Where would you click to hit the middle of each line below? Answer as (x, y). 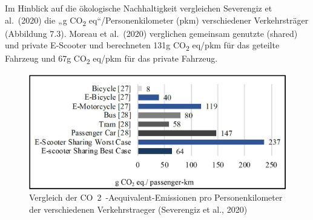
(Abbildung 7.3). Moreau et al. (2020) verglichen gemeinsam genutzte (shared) (151, 33)
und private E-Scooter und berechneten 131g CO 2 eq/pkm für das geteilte (142, 46)
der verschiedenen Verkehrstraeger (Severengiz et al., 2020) (138, 209)
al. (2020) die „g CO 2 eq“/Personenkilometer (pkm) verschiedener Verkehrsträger (157, 21)
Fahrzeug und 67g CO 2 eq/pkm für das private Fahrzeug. (111, 59)
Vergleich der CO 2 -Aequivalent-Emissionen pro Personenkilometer (156, 197)
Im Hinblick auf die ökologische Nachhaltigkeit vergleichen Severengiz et (139, 8)
